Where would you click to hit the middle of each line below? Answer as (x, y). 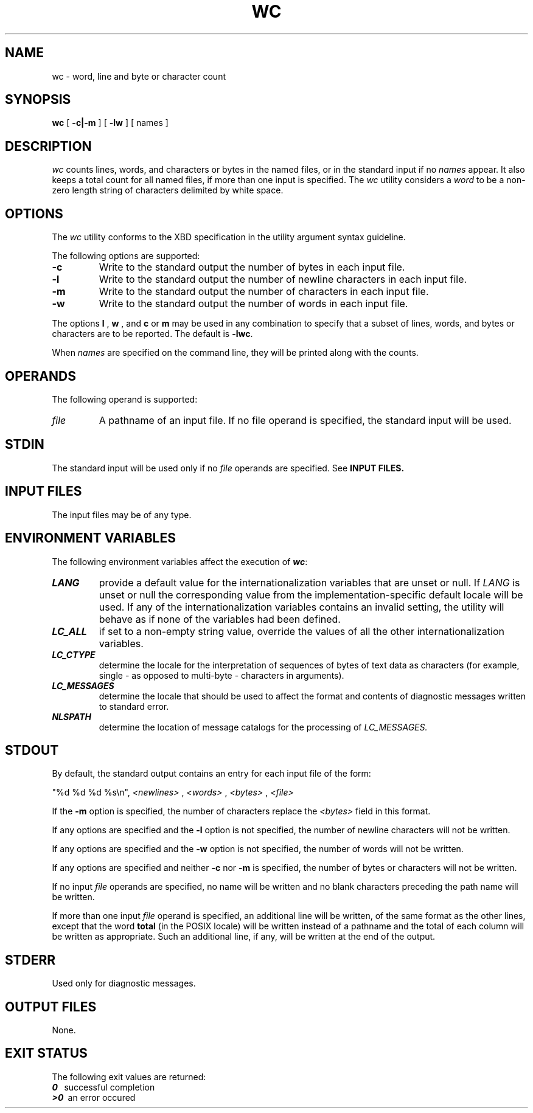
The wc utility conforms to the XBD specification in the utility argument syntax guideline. (229, 237)
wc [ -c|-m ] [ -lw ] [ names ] (110, 123)
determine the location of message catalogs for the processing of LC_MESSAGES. (263, 727)
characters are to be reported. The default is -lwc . (152, 334)
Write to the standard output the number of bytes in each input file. (252, 267)
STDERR (30, 960)
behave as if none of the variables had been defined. (220, 619)
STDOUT (32, 750)
